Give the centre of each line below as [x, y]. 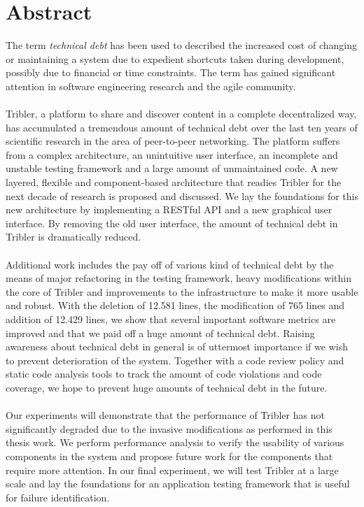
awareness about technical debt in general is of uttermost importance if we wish [177, 347]
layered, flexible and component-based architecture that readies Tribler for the [174, 182]
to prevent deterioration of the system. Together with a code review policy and [175, 360]
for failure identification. [58, 497]
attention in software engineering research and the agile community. [151, 86]
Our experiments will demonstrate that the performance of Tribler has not [165, 415]
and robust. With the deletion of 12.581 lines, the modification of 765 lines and [175, 305]
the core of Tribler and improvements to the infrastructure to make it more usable [182, 291]
